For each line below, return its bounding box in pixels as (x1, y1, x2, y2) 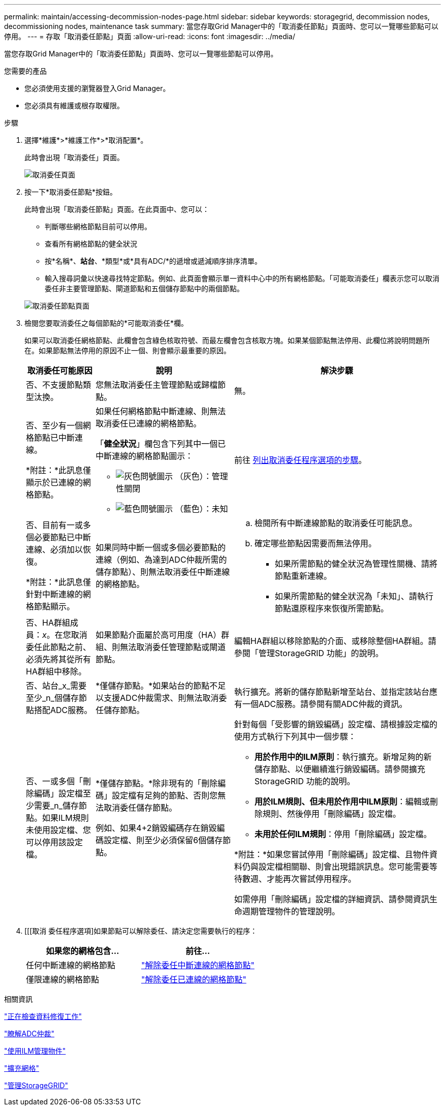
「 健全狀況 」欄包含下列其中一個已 (96, 439, 226, 449)
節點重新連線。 (274, 571, 332, 581)
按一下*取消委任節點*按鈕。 (24, 188, 117, 196)
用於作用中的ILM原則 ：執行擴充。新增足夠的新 (254, 752, 432, 762)
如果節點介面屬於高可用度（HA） (96, 630, 221, 640)
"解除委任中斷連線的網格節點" (141, 960, 255, 970)
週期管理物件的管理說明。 (242, 906, 340, 916)
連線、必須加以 (26, 544, 83, 554)
